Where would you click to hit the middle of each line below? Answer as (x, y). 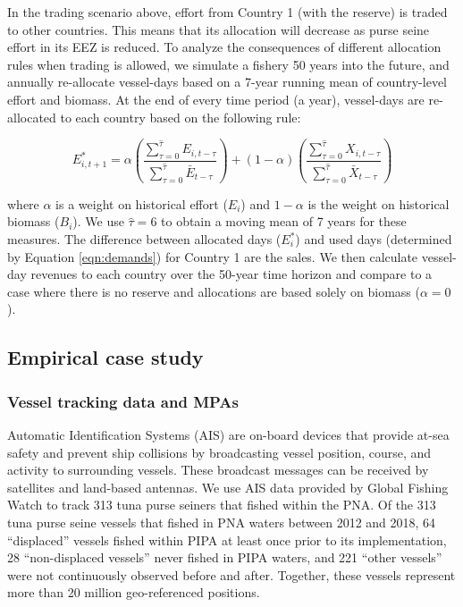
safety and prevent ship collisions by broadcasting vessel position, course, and (219, 452)
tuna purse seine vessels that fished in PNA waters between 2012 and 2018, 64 (222, 522)
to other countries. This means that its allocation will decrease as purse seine (219, 29)
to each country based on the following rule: (181, 117)
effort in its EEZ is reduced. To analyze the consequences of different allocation (224, 47)
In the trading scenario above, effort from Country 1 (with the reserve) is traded (227, 12)
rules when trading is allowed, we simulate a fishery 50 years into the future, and (228, 64)
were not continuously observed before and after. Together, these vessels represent (231, 574)
